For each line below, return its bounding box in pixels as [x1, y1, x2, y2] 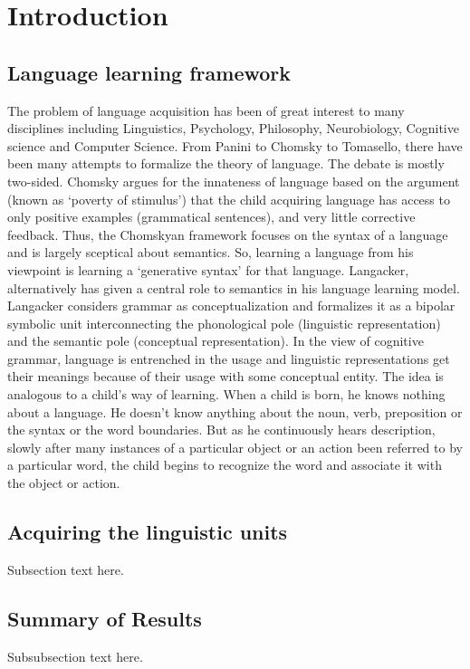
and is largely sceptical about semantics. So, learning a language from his [7, 243, 414, 262]
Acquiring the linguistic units [7, 518, 288, 546]
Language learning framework [7, 58, 292, 86]
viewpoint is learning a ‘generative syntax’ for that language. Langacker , [7, 260, 409, 279]
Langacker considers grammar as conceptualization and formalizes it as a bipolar [7, 296, 456, 315]
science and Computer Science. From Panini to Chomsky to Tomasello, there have [7, 136, 463, 155]
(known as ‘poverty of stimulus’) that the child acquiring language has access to [7, 189, 450, 208]
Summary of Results [7, 604, 202, 632]
